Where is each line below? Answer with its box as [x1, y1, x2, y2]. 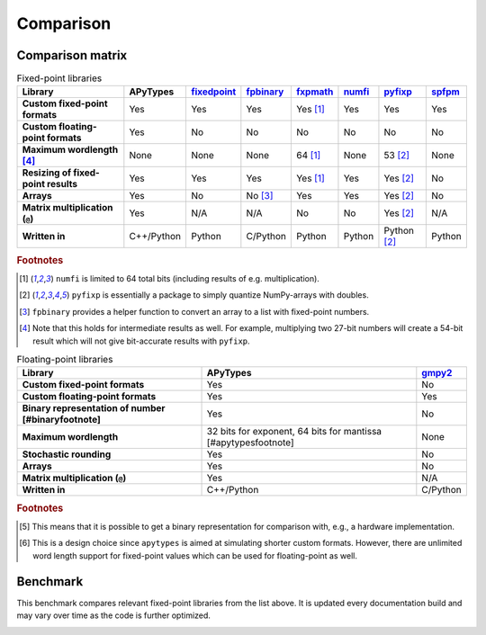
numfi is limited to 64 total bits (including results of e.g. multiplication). [55, 273, 319, 284]
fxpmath [295, 85, 334, 98]
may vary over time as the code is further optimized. [16, 610, 211, 621]
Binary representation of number [22, 402, 166, 415]
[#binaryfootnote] [22, 414, 101, 426]
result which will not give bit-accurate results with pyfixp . [32, 335, 251, 346]
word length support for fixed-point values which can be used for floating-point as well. [32, 550, 357, 561]
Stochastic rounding [22, 448, 112, 461]
